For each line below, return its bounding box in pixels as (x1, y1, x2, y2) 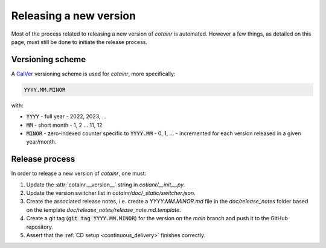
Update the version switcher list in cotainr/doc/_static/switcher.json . (26, 189, 196, 197)
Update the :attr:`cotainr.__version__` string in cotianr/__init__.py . (26, 181, 185, 188)
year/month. (26, 138, 57, 145)
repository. (26, 223, 54, 231)
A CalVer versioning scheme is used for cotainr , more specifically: (11, 70, 176, 77)
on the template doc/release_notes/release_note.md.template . (26, 206, 181, 214)
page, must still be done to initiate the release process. (11, 38, 148, 45)
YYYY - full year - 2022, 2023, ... (26, 113, 107, 120)
